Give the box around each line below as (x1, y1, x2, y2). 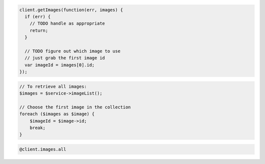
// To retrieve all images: (19, 84, 87, 89)
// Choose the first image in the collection (19, 104, 131, 110)
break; (29, 125, 46, 131)
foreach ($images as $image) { (19, 111, 95, 117)
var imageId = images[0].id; (25, 62, 95, 67)
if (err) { (25, 14, 51, 19)
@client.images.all (19, 147, 66, 152)
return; (29, 28, 49, 33)
